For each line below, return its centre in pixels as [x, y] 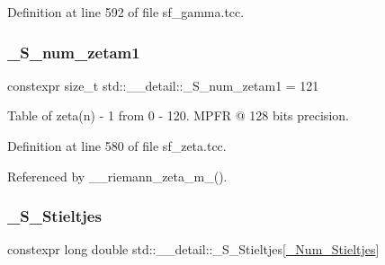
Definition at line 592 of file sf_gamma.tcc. [126, 12]
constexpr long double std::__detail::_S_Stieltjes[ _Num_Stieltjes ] [193, 249]
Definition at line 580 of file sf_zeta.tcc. [117, 146]
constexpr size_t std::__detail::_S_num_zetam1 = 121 [163, 85]
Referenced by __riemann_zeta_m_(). [117, 176]
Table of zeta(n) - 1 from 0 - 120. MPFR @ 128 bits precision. [178, 115]
